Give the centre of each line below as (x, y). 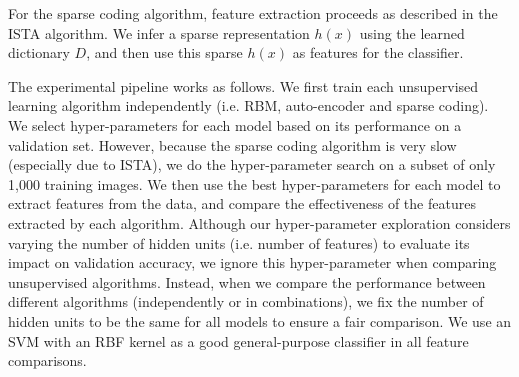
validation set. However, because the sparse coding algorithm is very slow (232, 144)
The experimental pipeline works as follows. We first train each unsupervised (243, 85)
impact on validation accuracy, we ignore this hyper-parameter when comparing (252, 262)
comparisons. (47, 360)
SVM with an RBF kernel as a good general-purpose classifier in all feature (238, 340)
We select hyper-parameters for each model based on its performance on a (235, 124)
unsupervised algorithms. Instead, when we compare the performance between (247, 281)
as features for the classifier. (378, 52)
